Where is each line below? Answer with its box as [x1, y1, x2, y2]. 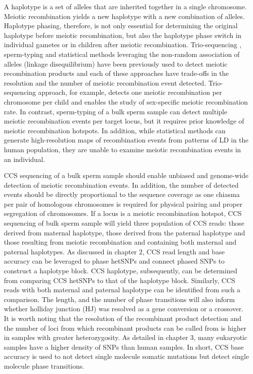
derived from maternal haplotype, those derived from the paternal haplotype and [4, 227, 245, 237]
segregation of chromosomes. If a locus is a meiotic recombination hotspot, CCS [4, 208, 242, 218]
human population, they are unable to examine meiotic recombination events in [4, 144, 241, 154]
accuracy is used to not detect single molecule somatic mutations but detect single [4, 351, 249, 361]
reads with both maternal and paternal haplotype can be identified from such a [4, 285, 240, 295]
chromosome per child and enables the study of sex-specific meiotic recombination [4, 96, 248, 107]
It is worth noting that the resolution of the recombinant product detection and [4, 313, 242, 323]
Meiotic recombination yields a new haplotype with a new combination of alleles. [4, 11, 245, 21]
